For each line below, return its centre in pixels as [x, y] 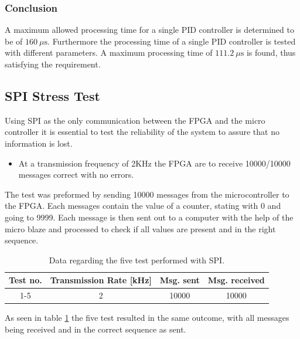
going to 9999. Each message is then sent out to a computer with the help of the [149, 217]
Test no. [25, 280]
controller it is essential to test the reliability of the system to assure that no [142, 132]
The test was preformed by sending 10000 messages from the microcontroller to [147, 194]
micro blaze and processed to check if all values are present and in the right [140, 228]
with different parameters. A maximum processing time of [109, 52]
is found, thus [271, 52]
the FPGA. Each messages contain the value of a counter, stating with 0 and [143, 206]
